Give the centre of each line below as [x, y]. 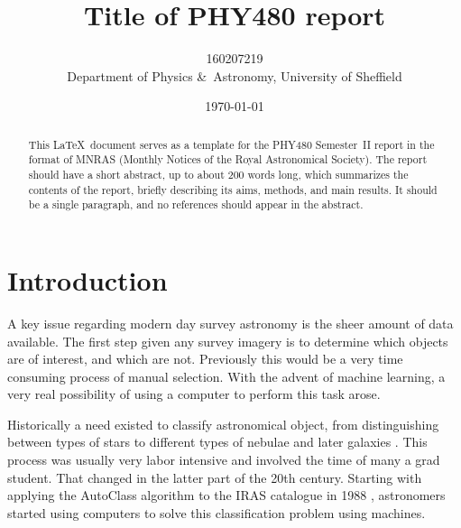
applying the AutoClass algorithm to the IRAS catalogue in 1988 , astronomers [226, 495]
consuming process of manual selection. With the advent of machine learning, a [226, 376]
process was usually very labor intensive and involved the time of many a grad [224, 460]
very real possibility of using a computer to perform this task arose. [194, 394]
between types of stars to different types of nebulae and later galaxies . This [217, 442]
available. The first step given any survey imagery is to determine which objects [228, 341]
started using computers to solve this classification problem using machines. [217, 512]
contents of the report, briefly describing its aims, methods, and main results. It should [233, 189]
